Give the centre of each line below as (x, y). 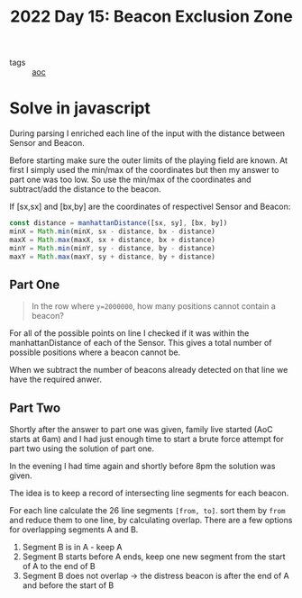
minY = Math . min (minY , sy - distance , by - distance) (113, 248)
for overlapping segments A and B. (74, 530)
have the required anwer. (55, 379)
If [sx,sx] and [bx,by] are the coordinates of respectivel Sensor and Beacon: (150, 207)
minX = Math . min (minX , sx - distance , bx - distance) (113, 231)
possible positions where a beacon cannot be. (95, 352)
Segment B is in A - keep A (72, 548)
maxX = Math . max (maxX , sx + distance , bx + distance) (113, 240)
